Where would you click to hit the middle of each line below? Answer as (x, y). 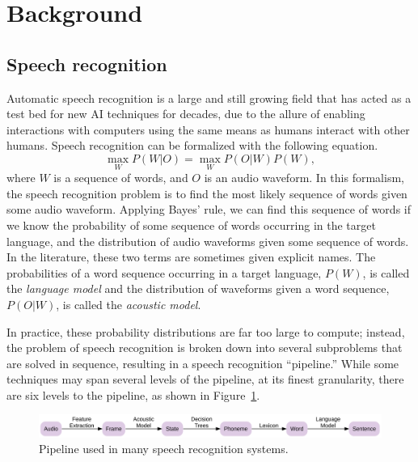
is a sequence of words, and (121, 178)
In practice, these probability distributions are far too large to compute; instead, (206, 331)
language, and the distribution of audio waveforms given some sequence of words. (208, 241)
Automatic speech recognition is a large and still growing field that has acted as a (209, 97)
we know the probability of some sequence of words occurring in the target (191, 225)
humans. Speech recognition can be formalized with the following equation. (192, 145)
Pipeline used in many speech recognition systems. (164, 449)
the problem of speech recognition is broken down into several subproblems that (205, 348)
